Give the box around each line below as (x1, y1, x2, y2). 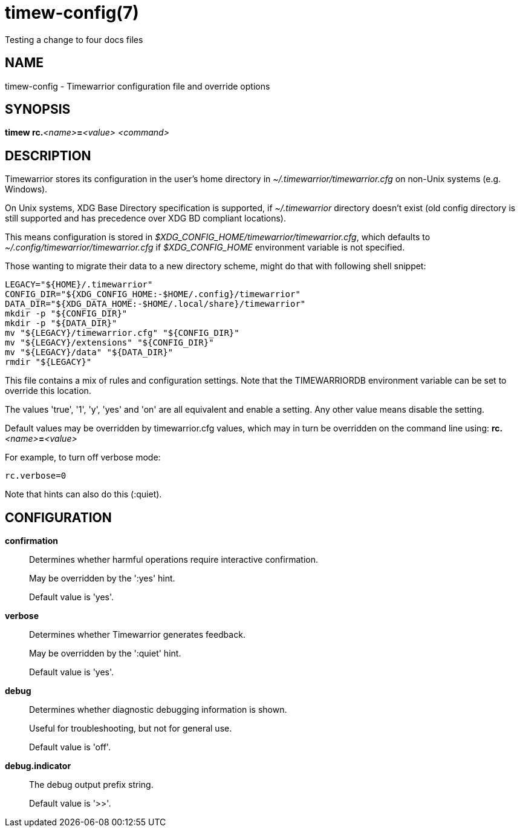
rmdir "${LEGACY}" (5, 357, 92, 367)
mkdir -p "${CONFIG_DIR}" (5, 309, 128, 319)
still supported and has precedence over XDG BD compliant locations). (5, 213, 286, 224)
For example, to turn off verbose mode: (5, 452, 161, 463)
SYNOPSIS (5, 102, 71, 117)
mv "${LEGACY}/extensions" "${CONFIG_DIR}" (5, 338, 214, 348)
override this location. (5, 385, 91, 396)
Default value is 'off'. (29, 742, 111, 753)
